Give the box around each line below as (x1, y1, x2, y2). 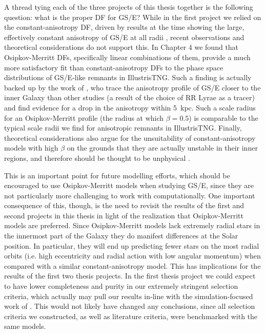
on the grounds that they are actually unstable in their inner (67, 142, 258, 153)
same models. (4, 321, 46, 331)
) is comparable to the (189, 112, 258, 123)
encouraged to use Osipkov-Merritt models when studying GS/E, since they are (4, 180, 254, 191)
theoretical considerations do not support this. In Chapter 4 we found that (4, 42, 239, 52)
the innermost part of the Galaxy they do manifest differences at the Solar (4, 230, 238, 241)
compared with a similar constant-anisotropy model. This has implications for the (4, 260, 261, 271)
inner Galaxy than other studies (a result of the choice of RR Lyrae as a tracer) (4, 92, 255, 103)
